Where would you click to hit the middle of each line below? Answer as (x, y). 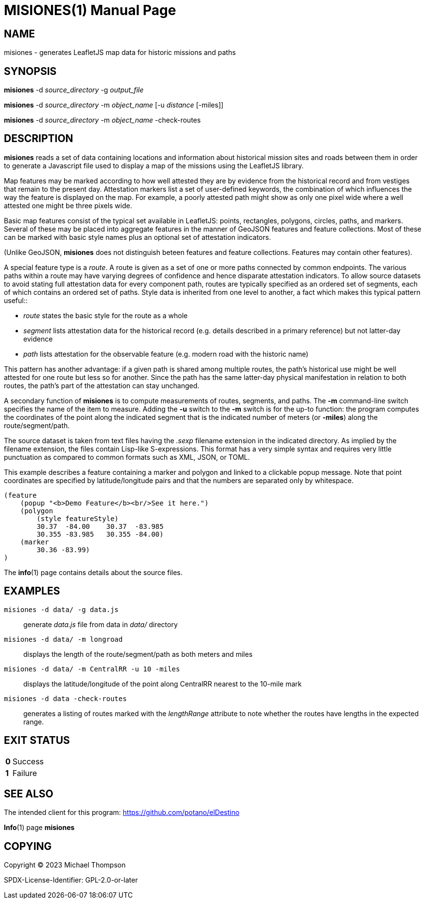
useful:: (16, 300)
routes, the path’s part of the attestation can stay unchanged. (102, 385)
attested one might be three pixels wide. (68, 205)
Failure (25, 773)
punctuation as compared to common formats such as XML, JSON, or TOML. (127, 457)
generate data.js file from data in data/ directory (101, 624)
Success (28, 761)
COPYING (28, 846)
